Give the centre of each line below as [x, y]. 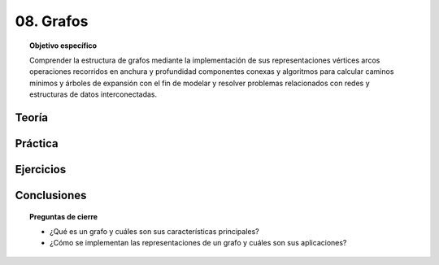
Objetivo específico [63, 46]
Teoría [32, 117]
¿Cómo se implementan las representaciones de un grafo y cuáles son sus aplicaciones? [198, 243]
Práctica [37, 143]
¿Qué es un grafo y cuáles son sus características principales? [154, 231]
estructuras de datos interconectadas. [93, 94]
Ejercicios [41, 169]
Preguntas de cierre [63, 216]
